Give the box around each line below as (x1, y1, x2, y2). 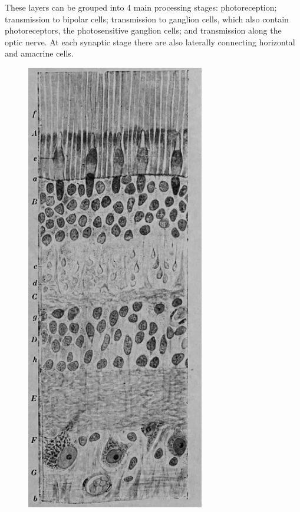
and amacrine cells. (5, 47, 74, 60)
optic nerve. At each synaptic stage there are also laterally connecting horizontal (5, 35, 295, 48)
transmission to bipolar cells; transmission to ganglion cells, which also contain (5, 12, 289, 25)
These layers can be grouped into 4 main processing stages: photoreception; (5, 1, 277, 13)
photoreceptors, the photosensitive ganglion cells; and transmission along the (5, 24, 282, 37)
